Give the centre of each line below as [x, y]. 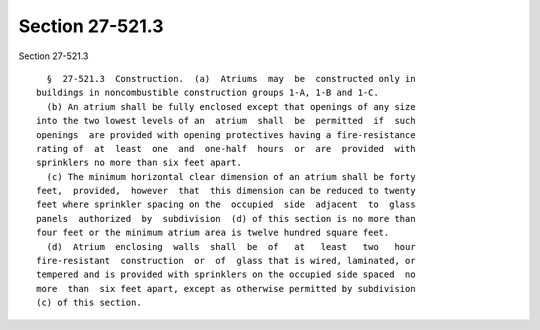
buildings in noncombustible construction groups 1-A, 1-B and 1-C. [207, 93]
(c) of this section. [89, 303]
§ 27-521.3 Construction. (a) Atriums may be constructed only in [231, 78]
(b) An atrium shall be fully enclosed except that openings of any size [231, 106]
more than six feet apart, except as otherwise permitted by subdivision [226, 288]
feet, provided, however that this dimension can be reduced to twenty [226, 191]
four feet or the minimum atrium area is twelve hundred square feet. [213, 233]
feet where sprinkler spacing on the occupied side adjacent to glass [226, 204]
